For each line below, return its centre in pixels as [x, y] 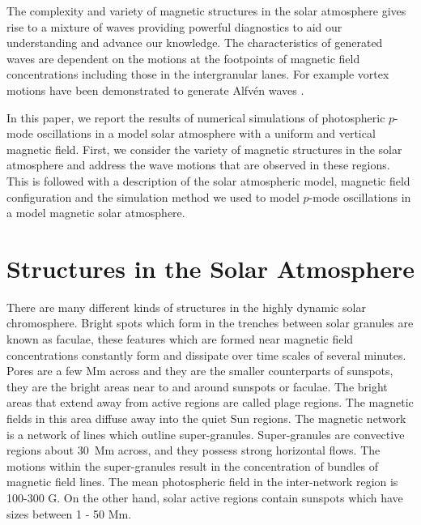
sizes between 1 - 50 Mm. [69, 513]
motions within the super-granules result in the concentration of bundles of [193, 465]
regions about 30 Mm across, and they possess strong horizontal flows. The [193, 450]
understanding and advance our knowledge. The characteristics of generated [195, 43]
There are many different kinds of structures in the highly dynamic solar [186, 307]
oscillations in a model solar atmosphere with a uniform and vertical [206, 133]
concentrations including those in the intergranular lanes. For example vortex [198, 74]
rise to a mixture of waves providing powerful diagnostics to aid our [174, 26]
